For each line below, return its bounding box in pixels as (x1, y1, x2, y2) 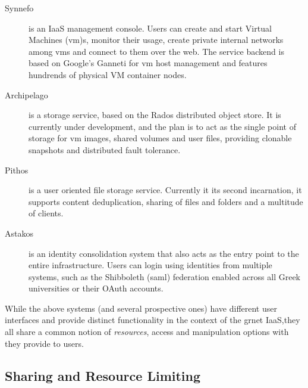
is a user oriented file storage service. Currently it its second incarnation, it (29, 184, 302, 196)
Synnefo (5, 2, 34, 14)
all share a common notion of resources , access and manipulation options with (5, 325, 289, 338)
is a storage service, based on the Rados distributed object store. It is (29, 108, 281, 121)
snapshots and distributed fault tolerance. (29, 143, 181, 156)
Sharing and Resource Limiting (5, 366, 201, 384)
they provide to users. (5, 337, 84, 349)
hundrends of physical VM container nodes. (29, 68, 187, 80)
